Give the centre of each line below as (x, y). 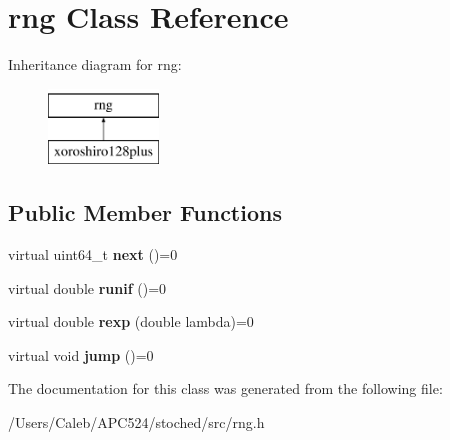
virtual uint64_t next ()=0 (93, 254)
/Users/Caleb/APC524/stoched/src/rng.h (136, 422)
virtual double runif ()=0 (87, 287)
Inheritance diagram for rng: (95, 64)
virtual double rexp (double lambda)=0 (131, 321)
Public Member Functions (145, 212)
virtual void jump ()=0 (81, 354)
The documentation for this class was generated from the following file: (225, 388)
